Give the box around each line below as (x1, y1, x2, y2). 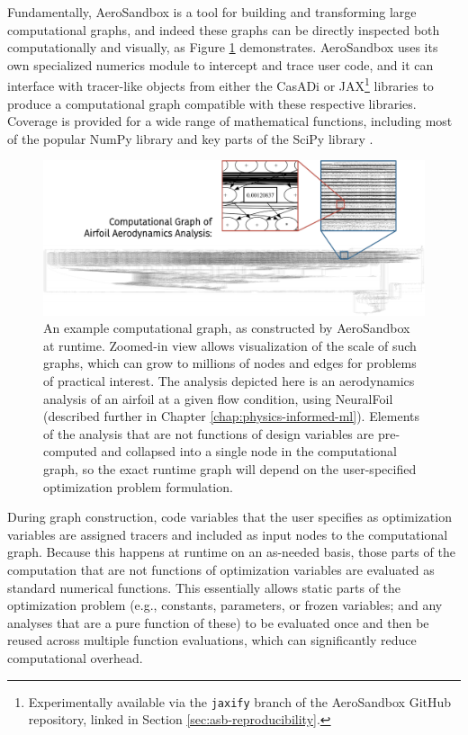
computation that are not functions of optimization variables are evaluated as (7, 560, 435, 578)
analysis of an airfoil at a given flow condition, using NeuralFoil (43, 389, 393, 408)
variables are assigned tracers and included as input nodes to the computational (7, 524, 448, 543)
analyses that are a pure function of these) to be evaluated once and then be (7, 613, 429, 632)
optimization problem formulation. (43, 477, 233, 496)
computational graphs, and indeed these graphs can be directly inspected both (7, 20, 440, 39)
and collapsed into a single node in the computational (101, 442, 397, 461)
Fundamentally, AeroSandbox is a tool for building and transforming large (7, 3, 417, 21)
